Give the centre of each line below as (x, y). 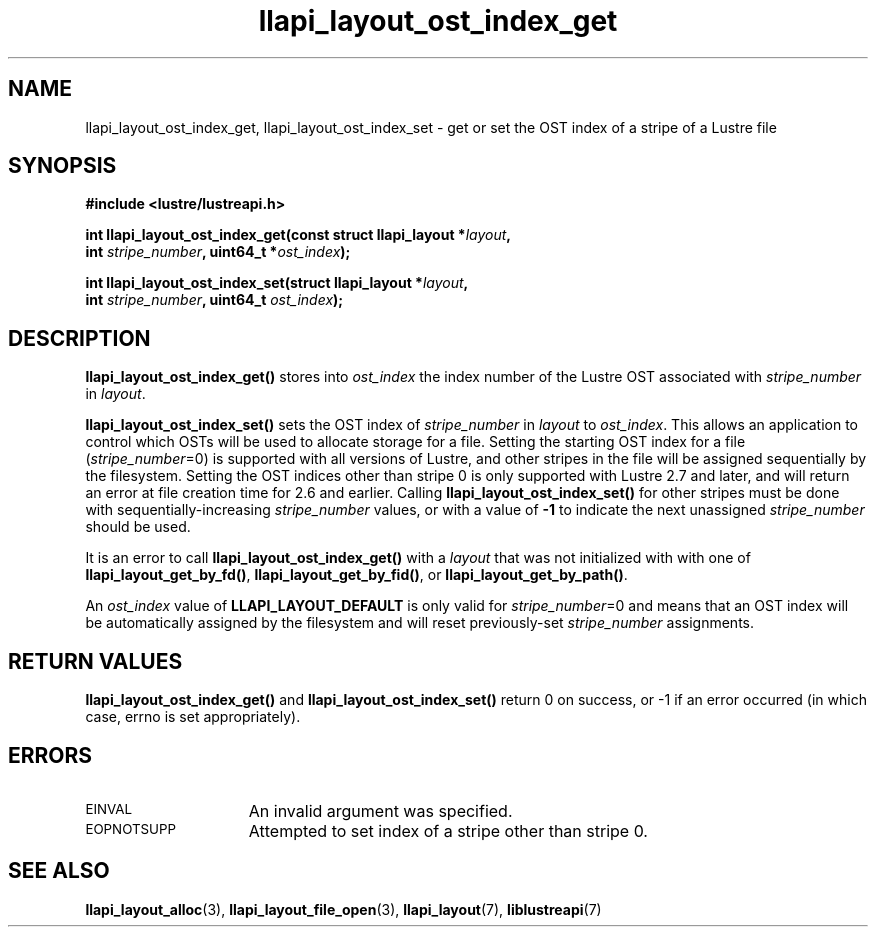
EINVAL (109, 808)
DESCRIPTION (79, 338)
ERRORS (50, 755)
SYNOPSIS (62, 166)
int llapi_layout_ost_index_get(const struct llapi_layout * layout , (298, 235)
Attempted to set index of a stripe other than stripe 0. (448, 830)
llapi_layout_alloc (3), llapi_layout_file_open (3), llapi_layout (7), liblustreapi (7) (343, 909)
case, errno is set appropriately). (193, 717)
